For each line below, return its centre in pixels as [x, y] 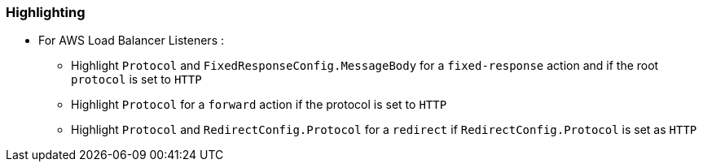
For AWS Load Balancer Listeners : [131, 41]
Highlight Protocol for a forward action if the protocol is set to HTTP [259, 105]
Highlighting [46, 12]
